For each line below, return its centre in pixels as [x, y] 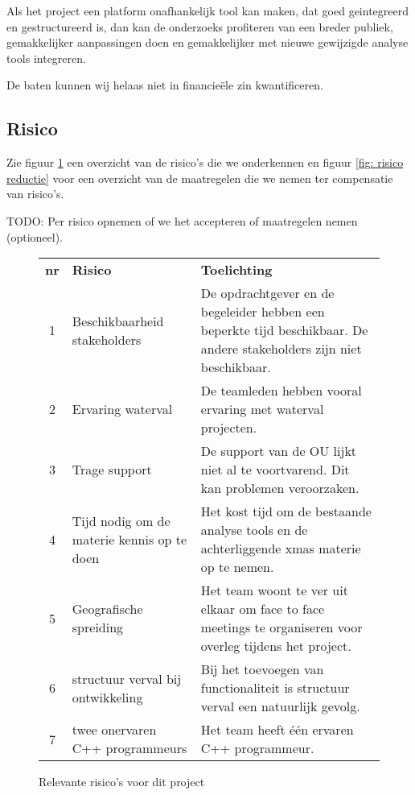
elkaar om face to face [263, 609]
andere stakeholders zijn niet [281, 349]
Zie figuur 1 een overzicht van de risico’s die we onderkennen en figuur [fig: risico [205, 162]
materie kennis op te [129, 539]
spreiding [98, 627]
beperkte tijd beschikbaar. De [284, 330]
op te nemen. [237, 567]
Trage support [112, 470]
